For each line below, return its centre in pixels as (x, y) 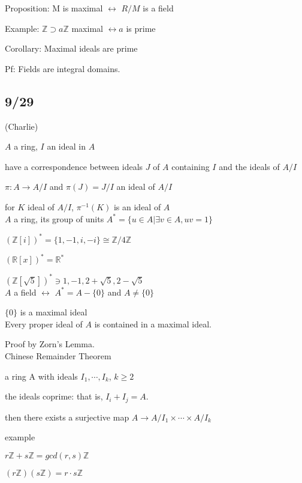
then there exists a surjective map (67, 417)
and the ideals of (249, 166)
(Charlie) (22, 126)
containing (191, 166)
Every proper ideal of (44, 324)
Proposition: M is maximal (54, 8)
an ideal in (66, 146)
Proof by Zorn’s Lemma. (50, 344)
